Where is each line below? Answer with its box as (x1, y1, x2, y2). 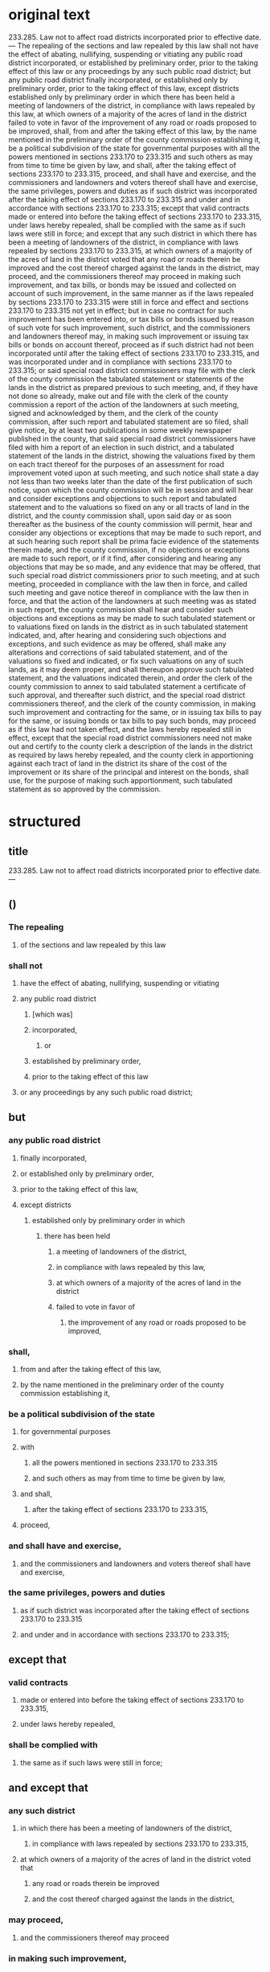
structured (8, 812, 81, 831)
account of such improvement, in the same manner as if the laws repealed (8, 288, 255, 298)
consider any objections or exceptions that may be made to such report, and (8, 528, 262, 537)
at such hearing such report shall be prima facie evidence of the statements (8, 536, 260, 546)
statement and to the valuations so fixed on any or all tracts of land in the (8, 502, 250, 511)
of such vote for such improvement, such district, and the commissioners (8, 323, 251, 332)
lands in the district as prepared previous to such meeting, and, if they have (8, 382, 259, 392)
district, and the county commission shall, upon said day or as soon (8, 511, 231, 520)
